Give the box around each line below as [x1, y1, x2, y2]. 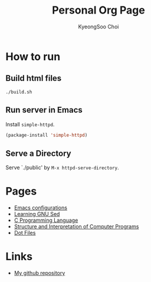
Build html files [5, 73, 62, 83]
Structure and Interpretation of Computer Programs [14, 223, 139, 230]
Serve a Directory [5, 148, 71, 158]
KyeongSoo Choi [78, 23, 119, 30]
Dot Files [14, 229, 36, 237]
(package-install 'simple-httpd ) [5, 132, 88, 138]
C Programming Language [14, 217, 78, 224]
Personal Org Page [52, 4, 145, 17]
